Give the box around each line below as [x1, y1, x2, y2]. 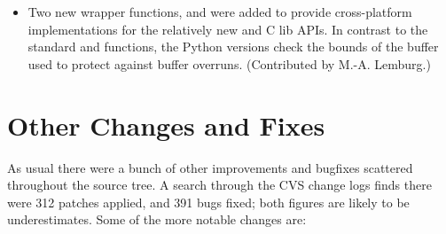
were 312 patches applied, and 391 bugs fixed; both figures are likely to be [7, 192, 410, 211]
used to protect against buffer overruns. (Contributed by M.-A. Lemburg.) [27, 54, 431, 73]
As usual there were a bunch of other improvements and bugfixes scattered [7, 158, 413, 176]
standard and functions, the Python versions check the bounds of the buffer [27, 37, 439, 56]
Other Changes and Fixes [7, 106, 325, 143]
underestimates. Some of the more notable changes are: [7, 210, 307, 229]
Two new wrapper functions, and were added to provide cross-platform [27, 3, 412, 20]
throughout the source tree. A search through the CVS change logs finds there [7, 175, 432, 194]
